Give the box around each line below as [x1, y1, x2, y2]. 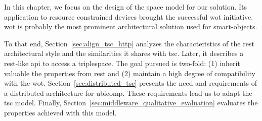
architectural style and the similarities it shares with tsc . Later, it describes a [4, 48, 244, 58]
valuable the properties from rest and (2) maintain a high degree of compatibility [4, 68, 256, 78]
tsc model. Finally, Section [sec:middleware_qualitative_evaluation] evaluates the [4, 97, 258, 108]
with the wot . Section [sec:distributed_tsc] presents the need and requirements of [4, 78, 257, 88]
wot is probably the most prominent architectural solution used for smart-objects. [4, 21, 257, 32]
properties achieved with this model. [4, 107, 117, 117]
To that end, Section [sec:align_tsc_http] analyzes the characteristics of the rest [4, 38, 254, 48]
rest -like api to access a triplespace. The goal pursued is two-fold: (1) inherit [4, 57, 240, 68]
